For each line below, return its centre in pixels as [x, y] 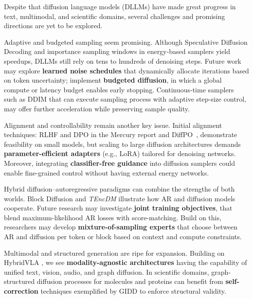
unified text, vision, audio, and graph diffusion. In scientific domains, [107, 272]
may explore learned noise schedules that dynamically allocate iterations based [126, 70]
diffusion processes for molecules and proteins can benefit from [130, 281]
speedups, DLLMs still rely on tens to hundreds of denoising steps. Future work [123, 61]
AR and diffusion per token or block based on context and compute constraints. [123, 237]
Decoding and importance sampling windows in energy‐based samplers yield [117, 51]
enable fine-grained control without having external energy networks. [107, 172]
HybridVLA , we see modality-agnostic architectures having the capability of [126, 262]
